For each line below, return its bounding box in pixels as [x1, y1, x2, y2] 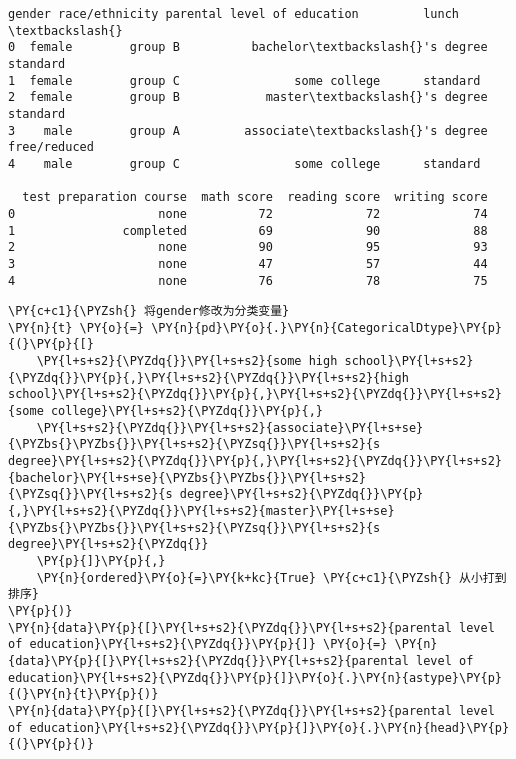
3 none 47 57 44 [8, 256, 488, 271]
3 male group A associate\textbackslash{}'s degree [8, 123, 488, 138]
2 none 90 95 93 [8, 240, 488, 255]
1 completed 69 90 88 [8, 223, 488, 238]
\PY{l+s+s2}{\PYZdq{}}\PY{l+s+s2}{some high [36, 354, 338, 369]
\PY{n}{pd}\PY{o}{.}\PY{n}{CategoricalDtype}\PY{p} [151, 320, 502, 335]
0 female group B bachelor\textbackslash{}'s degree [8, 40, 488, 55]
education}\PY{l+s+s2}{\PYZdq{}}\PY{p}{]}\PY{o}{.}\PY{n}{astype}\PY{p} [8, 670, 502, 685]
